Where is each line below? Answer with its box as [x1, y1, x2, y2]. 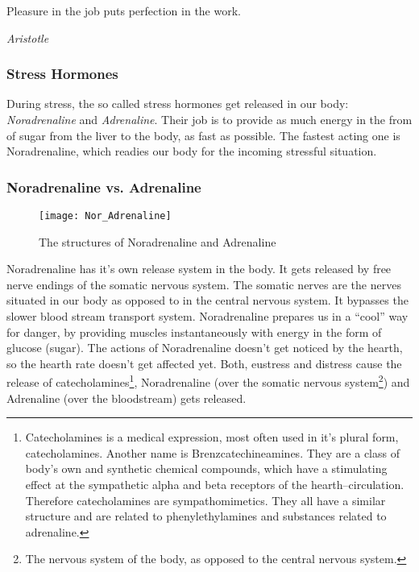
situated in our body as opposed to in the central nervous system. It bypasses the [6, 292, 409, 309]
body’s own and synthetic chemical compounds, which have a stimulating [25, 460, 388, 477]
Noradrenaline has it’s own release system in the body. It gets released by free [6, 260, 392, 277]
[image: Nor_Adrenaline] [39, 210, 172, 222]
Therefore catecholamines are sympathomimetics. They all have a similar [25, 491, 386, 508]
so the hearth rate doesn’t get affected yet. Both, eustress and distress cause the [6, 354, 402, 371]
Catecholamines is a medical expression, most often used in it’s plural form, [25, 429, 399, 446]
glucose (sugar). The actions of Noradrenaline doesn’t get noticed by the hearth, [6, 339, 403, 356]
